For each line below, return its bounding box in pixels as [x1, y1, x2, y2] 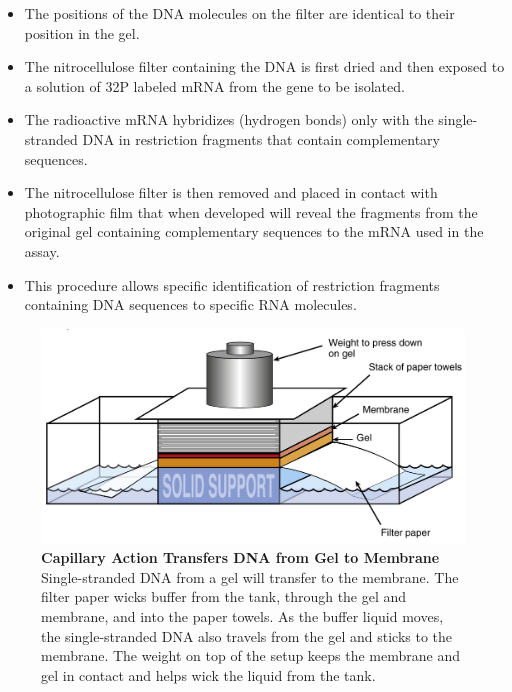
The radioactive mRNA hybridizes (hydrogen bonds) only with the [24, 109, 434, 130]
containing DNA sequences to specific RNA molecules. [24, 294, 357, 315]
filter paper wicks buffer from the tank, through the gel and [41, 586, 407, 607]
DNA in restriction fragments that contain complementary [82, 128, 440, 149]
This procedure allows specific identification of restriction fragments [24, 274, 440, 295]
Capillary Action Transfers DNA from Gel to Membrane [41, 547, 440, 568]
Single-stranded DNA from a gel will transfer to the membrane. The [41, 566, 459, 587]
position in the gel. [24, 22, 140, 43]
